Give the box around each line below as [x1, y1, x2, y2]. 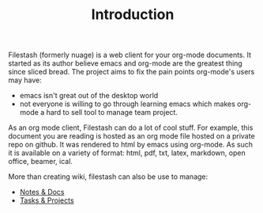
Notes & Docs [19, 188, 65, 197]
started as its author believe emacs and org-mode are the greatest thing [8, 59, 242, 68]
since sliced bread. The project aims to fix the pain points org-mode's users [8, 67, 255, 77]
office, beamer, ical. [8, 157, 73, 166]
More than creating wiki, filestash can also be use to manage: [8, 172, 209, 181]
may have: [8, 75, 42, 85]
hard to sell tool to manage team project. [46, 108, 178, 117]
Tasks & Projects [19, 196, 74, 205]
